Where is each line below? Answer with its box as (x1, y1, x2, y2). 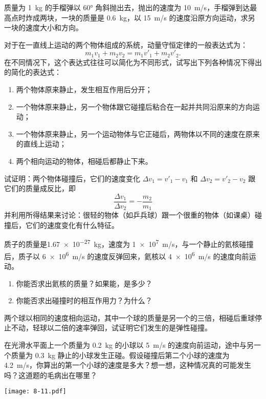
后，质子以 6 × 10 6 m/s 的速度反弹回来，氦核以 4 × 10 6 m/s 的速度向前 (4, 249, 249, 261)
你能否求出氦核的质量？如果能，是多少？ (16, 278, 152, 288)
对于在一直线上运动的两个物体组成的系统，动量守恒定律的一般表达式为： (4, 39, 248, 50)
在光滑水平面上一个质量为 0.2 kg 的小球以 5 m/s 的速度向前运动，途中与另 (4, 339, 254, 350)
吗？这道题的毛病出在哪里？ (4, 369, 97, 380)
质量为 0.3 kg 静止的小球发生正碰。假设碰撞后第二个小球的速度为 (11, 349, 230, 360)
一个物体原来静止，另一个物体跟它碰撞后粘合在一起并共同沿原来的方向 (16, 101, 253, 112)
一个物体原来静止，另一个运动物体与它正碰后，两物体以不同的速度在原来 (16, 128, 260, 139)
